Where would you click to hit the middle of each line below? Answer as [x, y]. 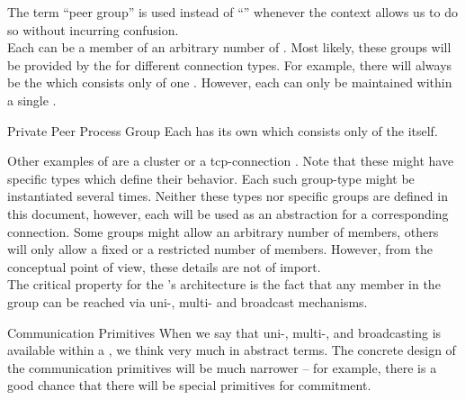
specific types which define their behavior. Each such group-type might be [211, 178]
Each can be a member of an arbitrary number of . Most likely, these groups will [229, 47]
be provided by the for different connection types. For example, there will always [230, 64]
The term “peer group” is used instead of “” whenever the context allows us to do [232, 12]
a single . [32, 100]
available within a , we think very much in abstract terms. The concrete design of [232, 350]
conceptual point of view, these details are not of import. [164, 266]
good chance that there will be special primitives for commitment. [189, 385]
